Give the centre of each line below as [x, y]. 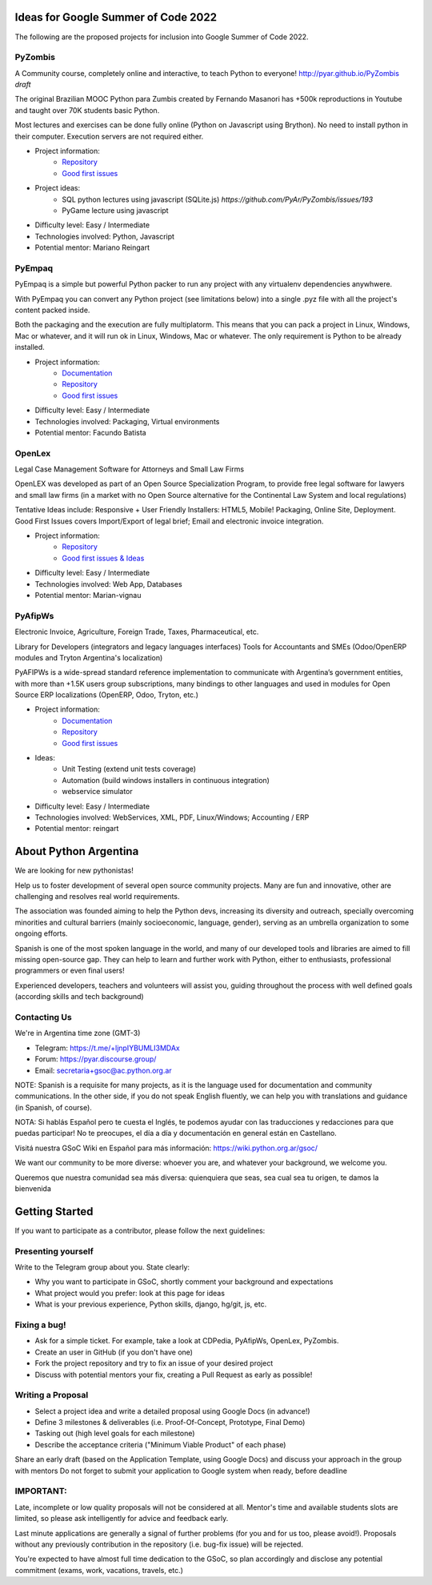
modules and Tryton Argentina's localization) [89, 657]
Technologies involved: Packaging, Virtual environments [127, 421]
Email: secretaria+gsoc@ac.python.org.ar [103, 1070]
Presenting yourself [54, 1251]
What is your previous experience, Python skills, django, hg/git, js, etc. [151, 1304]
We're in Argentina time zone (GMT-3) [78, 1033]
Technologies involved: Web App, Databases [109, 584]
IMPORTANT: [41, 1491]
